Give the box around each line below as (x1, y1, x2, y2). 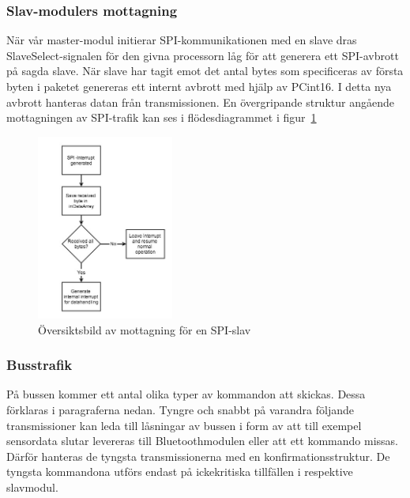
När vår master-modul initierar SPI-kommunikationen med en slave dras (6, 32, 357, 48)
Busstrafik (6, 355, 73, 375)
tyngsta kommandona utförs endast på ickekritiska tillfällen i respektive (6, 463, 353, 480)
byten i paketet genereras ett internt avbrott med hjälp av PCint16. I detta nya (6, 78, 392, 94)
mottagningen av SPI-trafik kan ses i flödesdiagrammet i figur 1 (6, 109, 317, 126)
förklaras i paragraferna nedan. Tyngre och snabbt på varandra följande (6, 401, 354, 417)
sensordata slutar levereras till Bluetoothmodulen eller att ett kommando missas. (6, 432, 398, 449)
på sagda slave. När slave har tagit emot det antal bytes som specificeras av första (6, 62, 404, 79)
